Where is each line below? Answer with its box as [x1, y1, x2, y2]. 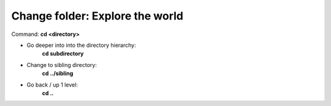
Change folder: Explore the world [11, 9, 184, 23]
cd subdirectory [42, 50, 84, 57]
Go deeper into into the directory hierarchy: [26, 41, 136, 49]
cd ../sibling [42, 70, 74, 77]
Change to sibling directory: [26, 61, 97, 68]
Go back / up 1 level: [26, 81, 78, 88]
